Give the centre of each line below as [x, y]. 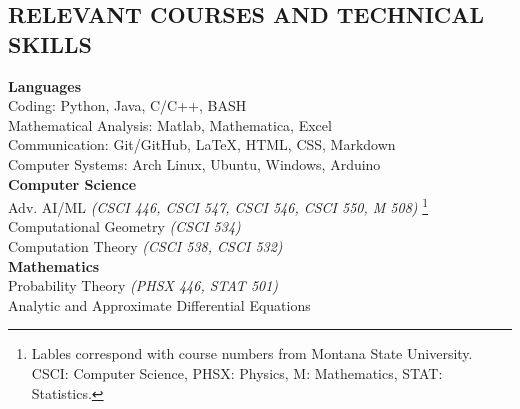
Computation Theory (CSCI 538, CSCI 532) [145, 246]
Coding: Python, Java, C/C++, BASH [127, 105]
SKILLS [50, 43]
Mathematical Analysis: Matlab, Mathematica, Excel [170, 124]
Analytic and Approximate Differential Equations [159, 304]
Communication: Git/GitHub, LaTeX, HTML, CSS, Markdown [202, 144]
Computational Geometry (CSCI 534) [124, 226]
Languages [45, 85]
